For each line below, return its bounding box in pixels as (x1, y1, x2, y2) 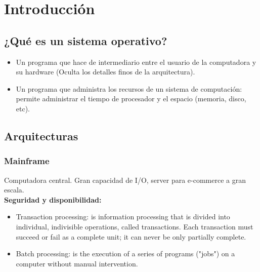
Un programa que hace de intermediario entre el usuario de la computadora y (16, 56, 256, 67)
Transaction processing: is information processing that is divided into (16, 211, 230, 222)
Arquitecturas (4, 128, 78, 143)
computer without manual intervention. (16, 258, 138, 268)
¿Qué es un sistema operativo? (4, 32, 167, 48)
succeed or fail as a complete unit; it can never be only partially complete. (16, 231, 246, 242)
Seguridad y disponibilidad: (4, 194, 102, 205)
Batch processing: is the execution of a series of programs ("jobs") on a (16, 248, 235, 259)
